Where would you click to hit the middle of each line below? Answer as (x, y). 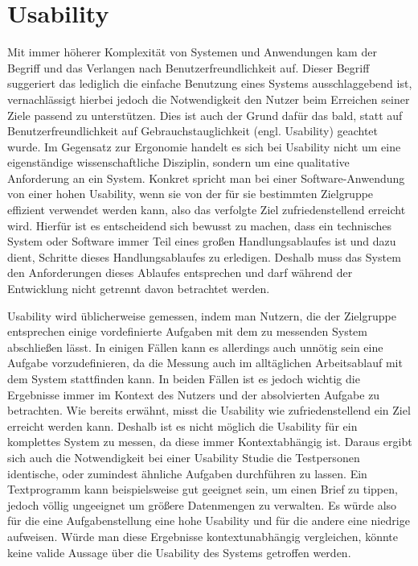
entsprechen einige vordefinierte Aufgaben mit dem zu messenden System (187, 331)
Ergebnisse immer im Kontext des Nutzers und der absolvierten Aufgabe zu (194, 394)
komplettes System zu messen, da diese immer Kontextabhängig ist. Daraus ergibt (210, 442)
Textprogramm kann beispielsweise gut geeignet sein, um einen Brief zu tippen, (203, 489)
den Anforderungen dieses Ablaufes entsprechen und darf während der (180, 273)
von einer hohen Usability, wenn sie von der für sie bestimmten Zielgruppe (191, 194)
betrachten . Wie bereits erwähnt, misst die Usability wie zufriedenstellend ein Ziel (209, 410)
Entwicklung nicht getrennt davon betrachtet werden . (139, 289)
